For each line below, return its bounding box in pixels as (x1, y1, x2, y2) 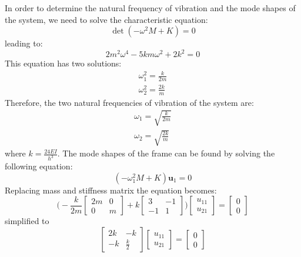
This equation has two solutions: (5, 57, 122, 69)
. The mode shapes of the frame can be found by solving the (57, 147, 275, 159)
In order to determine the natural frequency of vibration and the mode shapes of (5, 2, 296, 14)
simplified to (5, 215, 49, 227)
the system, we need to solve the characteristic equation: (5, 13, 208, 25)
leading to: (5, 37, 43, 49)
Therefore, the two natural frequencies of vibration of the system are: (5, 96, 254, 108)
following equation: (5, 160, 73, 172)
